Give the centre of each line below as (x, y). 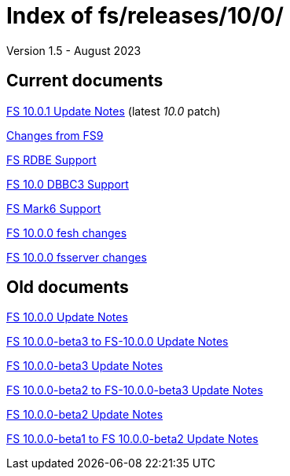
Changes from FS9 (55, 135)
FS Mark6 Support (54, 208)
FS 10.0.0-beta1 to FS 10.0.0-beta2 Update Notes (132, 439)
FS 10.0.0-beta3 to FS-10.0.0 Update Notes (117, 342)
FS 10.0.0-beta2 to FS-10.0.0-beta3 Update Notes (135, 390)
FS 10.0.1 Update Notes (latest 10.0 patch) (114, 111)
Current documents (85, 81)
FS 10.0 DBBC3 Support (68, 184)
